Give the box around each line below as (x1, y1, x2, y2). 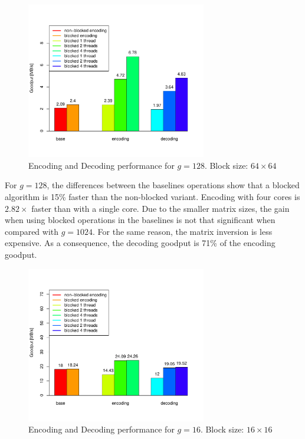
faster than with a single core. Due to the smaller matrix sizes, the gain (31, 202, 290, 214)
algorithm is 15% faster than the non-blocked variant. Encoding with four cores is (5, 191, 300, 203)
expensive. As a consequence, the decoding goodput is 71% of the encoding (5, 237, 276, 249)
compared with (5, 225, 59, 237)
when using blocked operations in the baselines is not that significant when (5, 214, 276, 226)
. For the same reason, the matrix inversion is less (93, 225, 273, 237)
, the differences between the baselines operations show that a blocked (47, 179, 300, 191)
